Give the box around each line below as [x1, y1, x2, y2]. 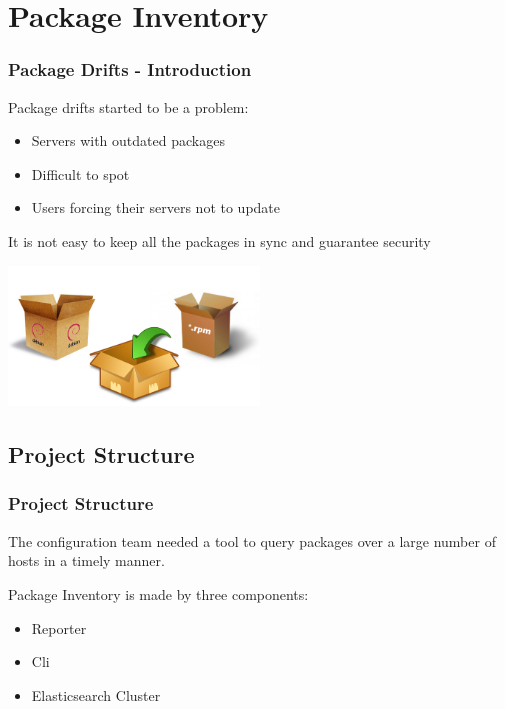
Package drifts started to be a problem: [8, 96, 249, 117]
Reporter [31, 617, 87, 638]
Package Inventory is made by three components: [8, 583, 309, 604]
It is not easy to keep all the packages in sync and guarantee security [8, 230, 431, 251]
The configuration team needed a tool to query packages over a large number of [8, 530, 496, 551]
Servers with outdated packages [31, 130, 225, 151]
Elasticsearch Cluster [31, 684, 161, 705]
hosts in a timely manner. [8, 550, 165, 571]
